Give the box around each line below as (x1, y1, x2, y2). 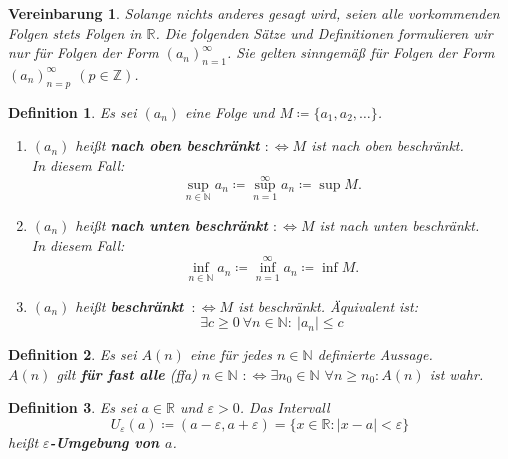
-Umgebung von (49, 432, 160, 452)
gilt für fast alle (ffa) (56, 363, 197, 384)
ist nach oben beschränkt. (311, 135, 464, 156)
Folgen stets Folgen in (8, 22, 142, 43)
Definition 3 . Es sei (8, 397, 137, 418)
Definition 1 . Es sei (8, 101, 137, 122)
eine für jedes (189, 344, 273, 365)
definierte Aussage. (317, 344, 433, 365)
